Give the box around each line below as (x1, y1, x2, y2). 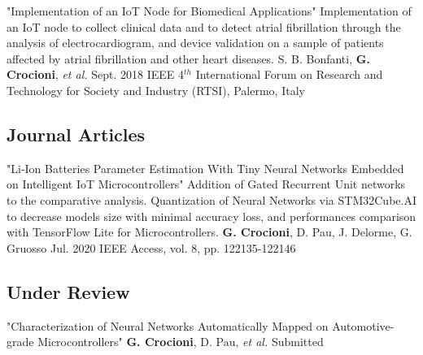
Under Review (7, 279, 130, 304)
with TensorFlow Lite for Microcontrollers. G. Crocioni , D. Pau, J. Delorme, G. (7, 223, 412, 240)
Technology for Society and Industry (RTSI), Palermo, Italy (7, 81, 305, 98)
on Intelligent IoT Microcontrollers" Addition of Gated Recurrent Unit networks (7, 175, 406, 193)
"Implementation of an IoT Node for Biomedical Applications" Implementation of (7, 2, 412, 19)
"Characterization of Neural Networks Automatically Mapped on (7, 317, 329, 334)
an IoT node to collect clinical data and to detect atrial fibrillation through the (7, 18, 401, 35)
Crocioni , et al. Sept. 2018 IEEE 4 (7, 66, 185, 83)
